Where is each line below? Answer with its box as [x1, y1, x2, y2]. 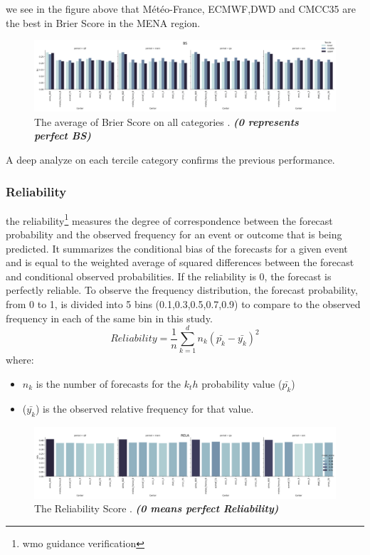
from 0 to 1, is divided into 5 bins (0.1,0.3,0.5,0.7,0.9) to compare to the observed [6, 297, 361, 312]
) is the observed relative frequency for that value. [36, 401, 254, 416]
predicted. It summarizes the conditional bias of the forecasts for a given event [6, 240, 348, 255]
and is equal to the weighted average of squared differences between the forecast [6, 255, 354, 270]
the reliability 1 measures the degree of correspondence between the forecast [6, 211, 333, 228]
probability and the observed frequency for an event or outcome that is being [6, 227, 342, 242]
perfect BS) [34, 128, 91, 143]
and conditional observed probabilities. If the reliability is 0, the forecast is [6, 268, 332, 283]
